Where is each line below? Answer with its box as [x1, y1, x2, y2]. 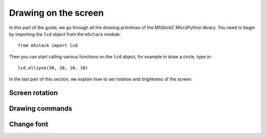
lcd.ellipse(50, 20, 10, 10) [18, 65, 88, 71]
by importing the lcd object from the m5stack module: [9, 31, 121, 37]
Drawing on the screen [9, 7, 104, 18]
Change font [9, 120, 49, 129]
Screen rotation [9, 89, 58, 97]
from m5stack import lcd [18, 43, 78, 49]
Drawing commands [9, 105, 72, 113]
